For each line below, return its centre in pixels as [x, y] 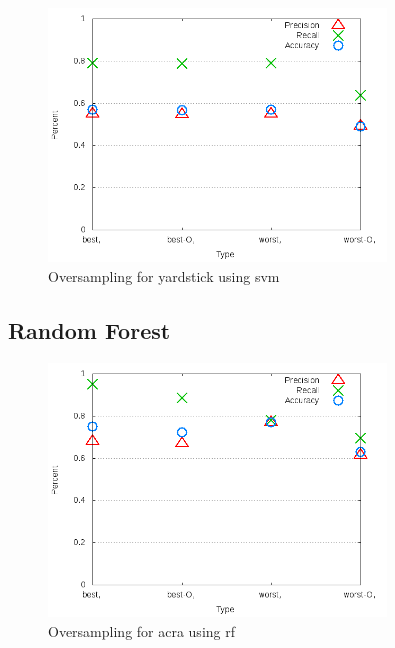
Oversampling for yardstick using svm [164, 275]
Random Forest [89, 329]
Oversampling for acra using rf [142, 630]
